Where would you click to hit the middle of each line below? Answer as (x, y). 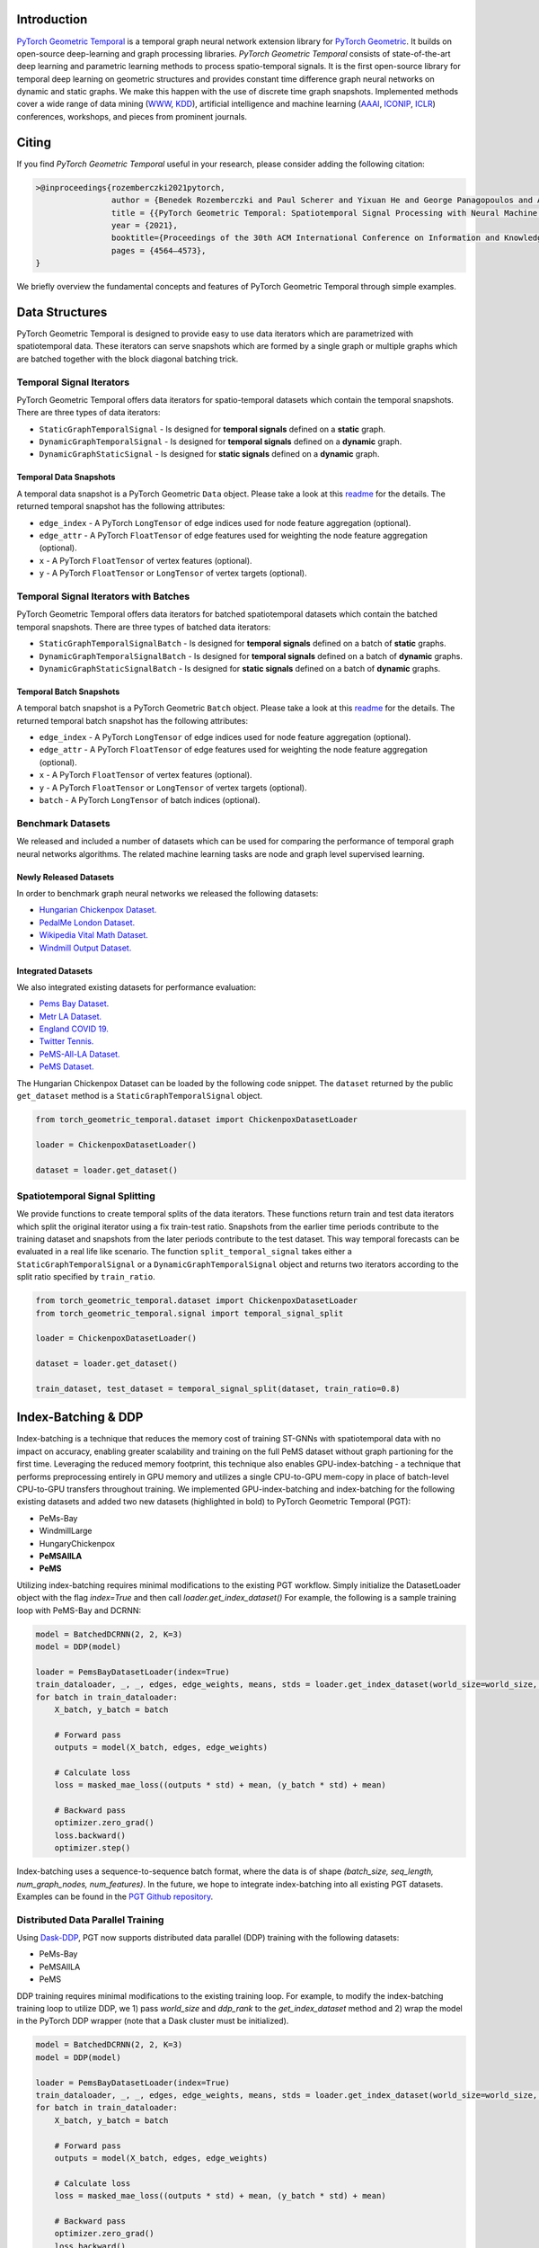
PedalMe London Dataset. (87, 923)
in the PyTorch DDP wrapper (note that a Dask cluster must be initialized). (153, 2021)
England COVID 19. (74, 1029)
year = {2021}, (145, 225)
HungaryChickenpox (77, 1543)
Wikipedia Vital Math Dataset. (93, 935)
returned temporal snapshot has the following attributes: (121, 506)
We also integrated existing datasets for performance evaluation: (137, 987)
